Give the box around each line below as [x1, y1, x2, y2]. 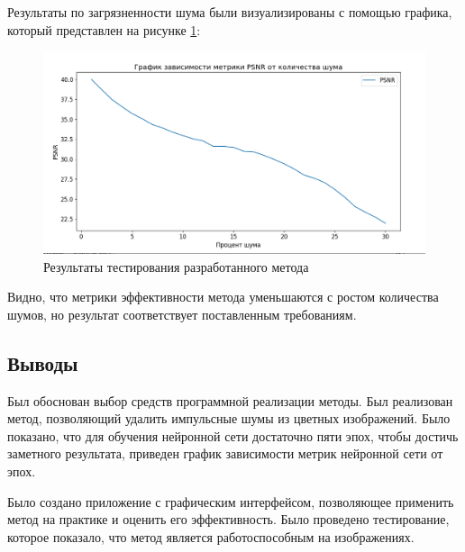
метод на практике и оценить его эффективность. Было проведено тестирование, [7, 510, 450, 529]
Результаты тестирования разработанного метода [43, 257, 309, 276]
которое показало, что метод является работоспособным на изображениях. [7, 527, 415, 546]
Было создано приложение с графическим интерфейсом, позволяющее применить [7, 492, 454, 511]
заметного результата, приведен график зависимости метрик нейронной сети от [7, 444, 443, 463]
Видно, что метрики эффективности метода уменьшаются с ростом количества [7, 287, 439, 306]
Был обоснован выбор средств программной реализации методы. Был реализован [7, 391, 453, 410]
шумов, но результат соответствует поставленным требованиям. [7, 304, 357, 323]
